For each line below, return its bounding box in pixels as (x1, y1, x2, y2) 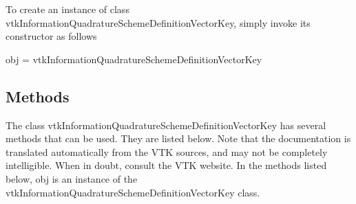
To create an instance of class (6, 2, 129, 16)
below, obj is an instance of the (6, 171, 138, 185)
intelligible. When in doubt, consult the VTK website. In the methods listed (6, 158, 327, 172)
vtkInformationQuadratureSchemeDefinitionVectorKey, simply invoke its (6, 15, 311, 30)
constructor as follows (6, 29, 97, 43)
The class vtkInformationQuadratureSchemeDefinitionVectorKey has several (6, 117, 326, 132)
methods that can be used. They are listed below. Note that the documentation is (6, 131, 351, 146)
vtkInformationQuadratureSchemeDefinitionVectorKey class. (6, 185, 260, 199)
